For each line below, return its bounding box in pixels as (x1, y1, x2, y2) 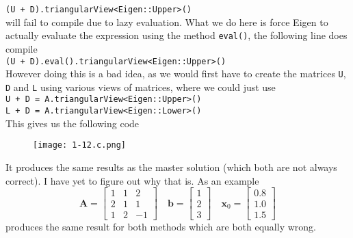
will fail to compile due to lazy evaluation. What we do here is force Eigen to (5, 14, 328, 29)
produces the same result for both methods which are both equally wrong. (5, 220, 316, 234)
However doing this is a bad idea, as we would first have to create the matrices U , (5, 66, 346, 81)
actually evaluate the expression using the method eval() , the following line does (5, 28, 348, 42)
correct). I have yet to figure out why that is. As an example (5, 173, 259, 187)
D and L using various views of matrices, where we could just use (5, 79, 276, 94)
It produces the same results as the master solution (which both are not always (5, 160, 337, 174)
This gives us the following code (5, 116, 140, 130)
